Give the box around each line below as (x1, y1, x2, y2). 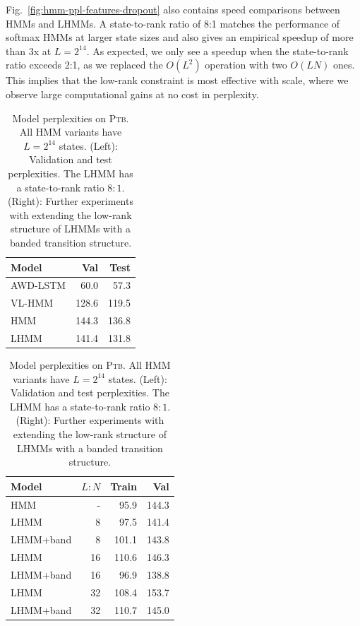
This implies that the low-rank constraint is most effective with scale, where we (6, 73, 349, 88)
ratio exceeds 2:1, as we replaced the (6, 57, 163, 72)
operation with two (205, 57, 287, 72)
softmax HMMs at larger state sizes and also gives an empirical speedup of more (6, 30, 354, 45)
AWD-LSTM (11, 278, 66, 293)
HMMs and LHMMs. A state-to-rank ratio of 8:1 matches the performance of (6, 16, 340, 30)
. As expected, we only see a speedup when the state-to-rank (86, 43, 349, 58)
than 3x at (6, 43, 52, 58)
